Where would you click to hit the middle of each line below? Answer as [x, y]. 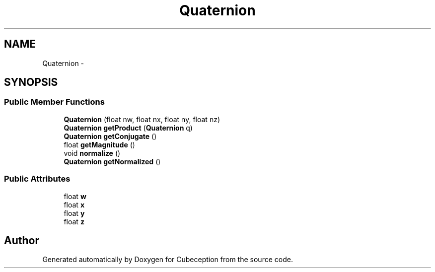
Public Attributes [37, 179]
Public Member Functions [54, 102]
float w [75, 196]
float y [74, 213]
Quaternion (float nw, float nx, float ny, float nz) [142, 119]
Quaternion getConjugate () [110, 136]
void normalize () [92, 153]
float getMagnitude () [99, 144]
